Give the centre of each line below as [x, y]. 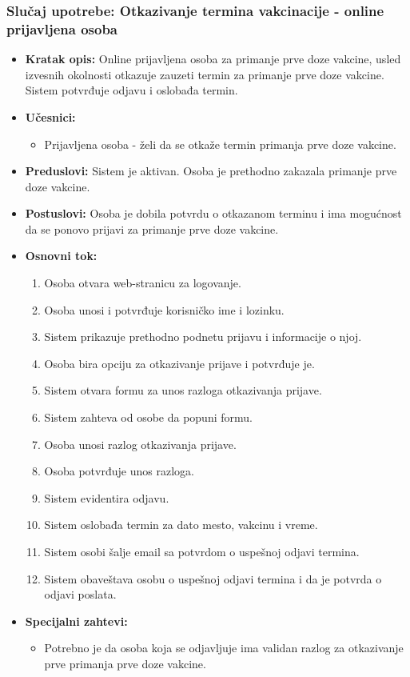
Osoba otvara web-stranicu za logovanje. [143, 283]
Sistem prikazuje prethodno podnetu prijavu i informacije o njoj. [203, 336]
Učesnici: [50, 116]
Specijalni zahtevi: [76, 621]
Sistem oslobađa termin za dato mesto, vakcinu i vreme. [181, 525]
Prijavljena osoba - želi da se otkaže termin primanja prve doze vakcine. [220, 144]
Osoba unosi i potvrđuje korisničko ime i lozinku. [164, 309]
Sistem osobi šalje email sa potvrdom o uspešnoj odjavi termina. [202, 552]
